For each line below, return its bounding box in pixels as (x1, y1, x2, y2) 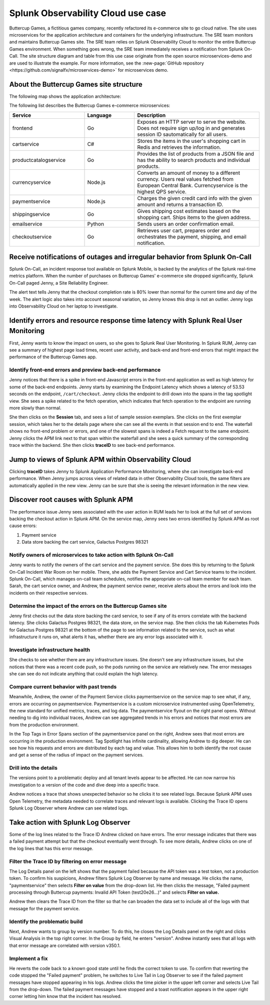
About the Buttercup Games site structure (9, 80, 142, 89)
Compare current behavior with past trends (9, 683, 117, 690)
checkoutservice (12, 233, 52, 240)
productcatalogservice (12, 156, 66, 163)
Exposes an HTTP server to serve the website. (137, 118, 246, 125)
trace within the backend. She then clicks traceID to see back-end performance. (9, 442, 175, 448)
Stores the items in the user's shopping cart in (137, 137, 246, 144)
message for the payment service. (9, 905, 80, 911)
